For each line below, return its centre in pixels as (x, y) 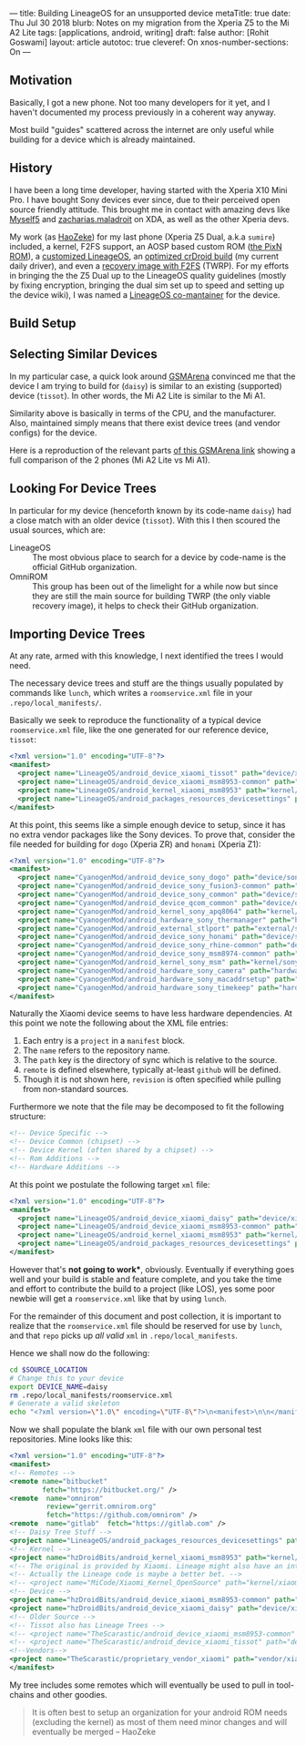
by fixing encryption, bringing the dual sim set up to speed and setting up (147, 285)
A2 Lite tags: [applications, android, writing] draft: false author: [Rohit (139, 32)
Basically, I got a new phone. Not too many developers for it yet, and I (140, 102)
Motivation (41, 81)
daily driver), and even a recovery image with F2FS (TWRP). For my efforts (149, 265)
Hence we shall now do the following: (80, 1353)
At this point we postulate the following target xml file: (110, 1184)
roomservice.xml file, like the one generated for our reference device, (139, 730)
